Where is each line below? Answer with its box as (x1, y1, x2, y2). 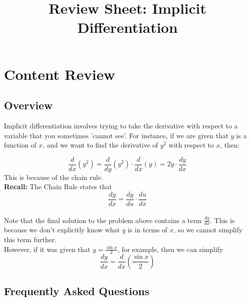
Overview (4, 98, 53, 113)
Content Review (4, 64, 115, 84)
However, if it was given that (4, 244, 91, 254)
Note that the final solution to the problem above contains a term (4, 215, 202, 225)
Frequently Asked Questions (4, 283, 150, 299)
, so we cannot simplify (174, 225, 243, 235)
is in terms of (127, 225, 168, 235)
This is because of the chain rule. (4, 172, 103, 182)
